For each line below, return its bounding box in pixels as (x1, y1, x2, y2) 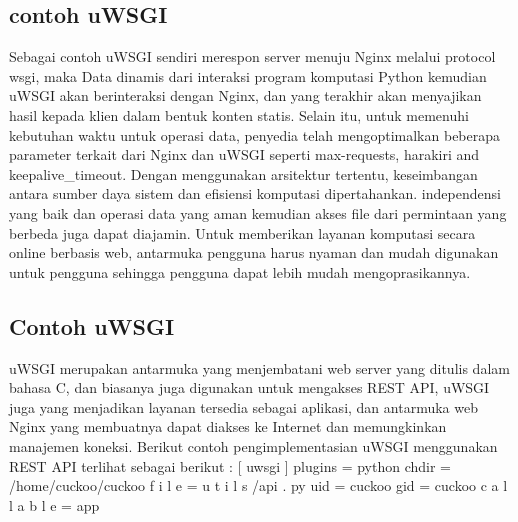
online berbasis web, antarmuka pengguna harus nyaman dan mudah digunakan (9, 242, 499, 263)
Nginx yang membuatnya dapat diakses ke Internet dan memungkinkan (9, 416, 447, 437)
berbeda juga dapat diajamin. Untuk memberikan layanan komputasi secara (9, 222, 476, 243)
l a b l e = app (9, 494, 100, 515)
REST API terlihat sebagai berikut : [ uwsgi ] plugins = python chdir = (9, 455, 451, 476)
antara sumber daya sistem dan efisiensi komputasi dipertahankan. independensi (9, 183, 501, 204)
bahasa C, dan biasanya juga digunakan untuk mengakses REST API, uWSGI (9, 377, 490, 398)
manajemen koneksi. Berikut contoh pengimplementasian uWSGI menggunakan (9, 435, 498, 456)
